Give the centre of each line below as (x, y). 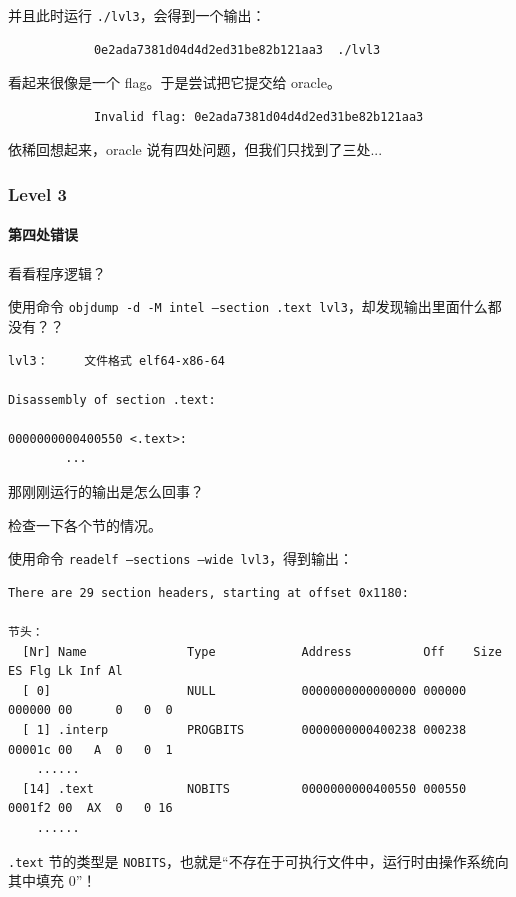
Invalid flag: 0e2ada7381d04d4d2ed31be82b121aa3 (258, 116)
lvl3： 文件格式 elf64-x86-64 (116, 360)
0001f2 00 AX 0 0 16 (90, 808)
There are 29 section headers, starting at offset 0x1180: (208, 592)
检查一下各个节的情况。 (85, 524)
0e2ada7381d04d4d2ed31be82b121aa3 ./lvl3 (237, 49)
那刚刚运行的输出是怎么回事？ (106, 491)
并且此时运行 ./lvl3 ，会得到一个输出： (137, 15)
